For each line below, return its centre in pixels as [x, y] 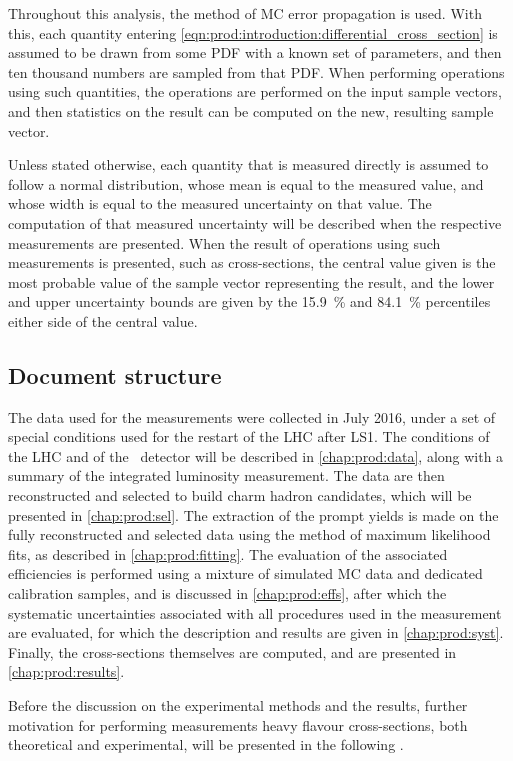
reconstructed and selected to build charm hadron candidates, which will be [240, 495]
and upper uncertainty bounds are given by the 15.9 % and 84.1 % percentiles [249, 301]
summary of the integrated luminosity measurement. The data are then [226, 475]
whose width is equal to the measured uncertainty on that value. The [220, 203]
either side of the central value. [103, 320]
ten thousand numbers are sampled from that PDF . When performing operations [256, 71]
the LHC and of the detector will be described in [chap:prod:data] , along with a [256, 455]
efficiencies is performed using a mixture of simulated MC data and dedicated [245, 573]
